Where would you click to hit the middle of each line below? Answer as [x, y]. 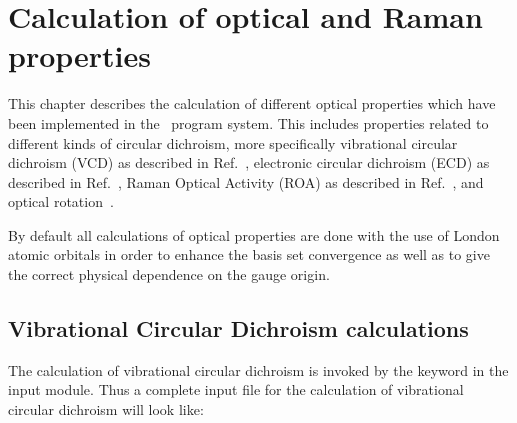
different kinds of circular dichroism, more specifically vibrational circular [233, 142]
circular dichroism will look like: [106, 409]
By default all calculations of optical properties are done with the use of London [254, 234]
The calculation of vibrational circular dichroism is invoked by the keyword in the [258, 369]
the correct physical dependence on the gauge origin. [169, 274]
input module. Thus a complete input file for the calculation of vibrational [236, 389]
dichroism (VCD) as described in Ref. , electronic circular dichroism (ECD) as [249, 162]
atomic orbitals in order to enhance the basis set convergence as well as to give [249, 254]
